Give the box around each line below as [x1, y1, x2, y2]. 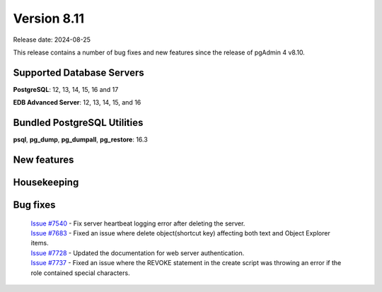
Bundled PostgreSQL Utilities [13, 117, 144, 129]
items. [30, 239, 49, 247]
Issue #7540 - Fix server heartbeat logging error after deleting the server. [30, 219, 245, 228]
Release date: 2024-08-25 [13, 35, 91, 44]
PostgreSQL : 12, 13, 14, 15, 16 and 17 [13, 85, 119, 93]
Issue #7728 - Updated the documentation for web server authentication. [30, 248, 245, 257]
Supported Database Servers [13, 66, 144, 78]
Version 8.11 [13, 11, 85, 26]
